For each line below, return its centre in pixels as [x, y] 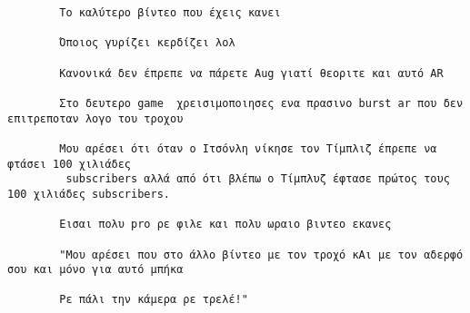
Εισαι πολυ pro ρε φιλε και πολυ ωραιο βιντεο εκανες [225, 225]
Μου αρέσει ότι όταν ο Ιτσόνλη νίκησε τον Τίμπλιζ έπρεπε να [248, 148]
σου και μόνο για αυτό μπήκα [95, 270]
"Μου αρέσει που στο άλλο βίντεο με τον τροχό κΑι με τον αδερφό [261, 254]
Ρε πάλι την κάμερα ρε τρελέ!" [154, 300]
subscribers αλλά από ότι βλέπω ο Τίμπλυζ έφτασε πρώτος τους [258, 179]
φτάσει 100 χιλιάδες [70, 164]
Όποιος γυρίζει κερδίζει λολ [147, 43]
